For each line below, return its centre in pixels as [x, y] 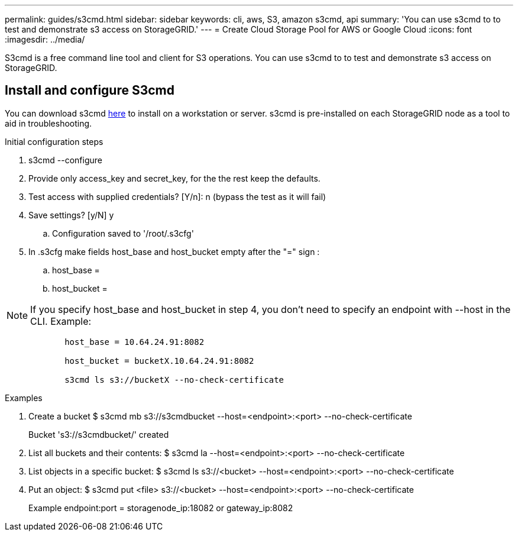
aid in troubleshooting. [48, 123]
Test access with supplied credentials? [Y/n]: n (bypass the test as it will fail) [177, 196]
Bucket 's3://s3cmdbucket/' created [99, 434]
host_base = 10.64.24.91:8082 [135, 342]
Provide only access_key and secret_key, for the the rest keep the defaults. [174, 178]
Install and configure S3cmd [90, 91]
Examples [24, 398]
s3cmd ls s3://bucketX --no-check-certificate [174, 380]
